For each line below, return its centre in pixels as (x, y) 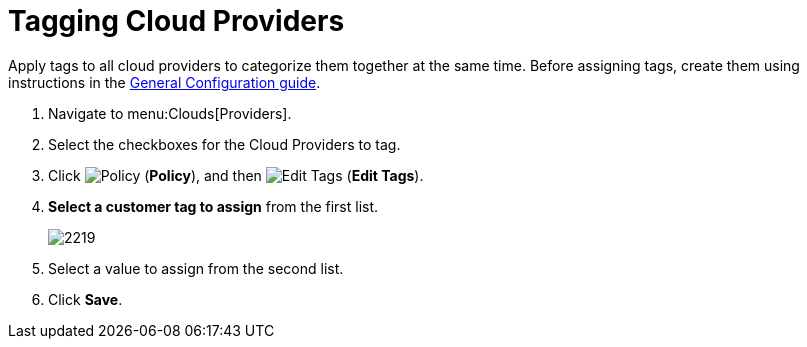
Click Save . (85, 299)
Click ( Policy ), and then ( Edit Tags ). (236, 175)
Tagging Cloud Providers (176, 21)
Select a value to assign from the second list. (196, 268)
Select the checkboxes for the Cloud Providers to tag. (224, 144)
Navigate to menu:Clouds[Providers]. (170, 113)
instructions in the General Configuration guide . (164, 82)
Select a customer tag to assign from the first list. (213, 206)
